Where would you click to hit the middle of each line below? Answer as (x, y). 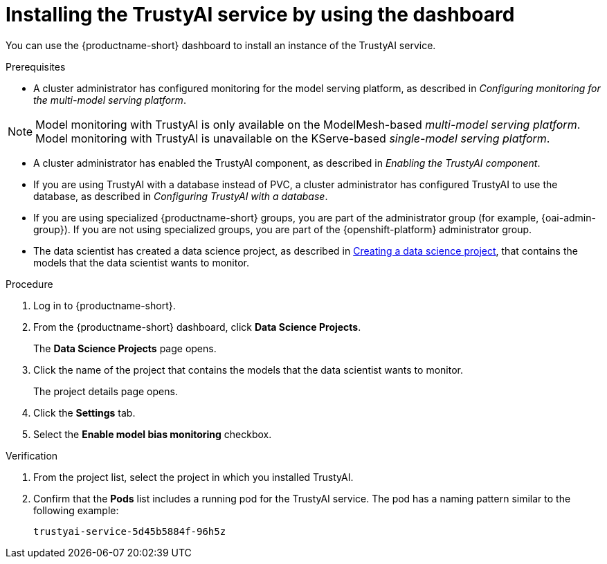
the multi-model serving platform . (110, 100)
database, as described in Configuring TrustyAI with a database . (181, 196)
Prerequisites (36, 66)
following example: (76, 510)
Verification (32, 455)
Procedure (29, 284)
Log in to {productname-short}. (105, 305)
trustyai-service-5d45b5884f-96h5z (130, 531)
